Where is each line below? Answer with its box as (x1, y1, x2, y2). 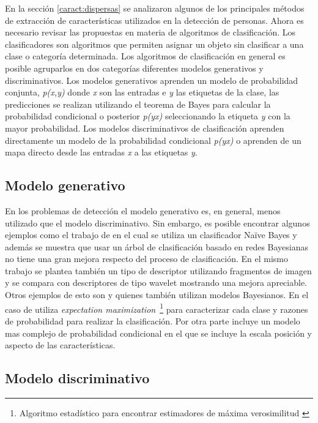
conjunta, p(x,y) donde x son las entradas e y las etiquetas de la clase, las (5, 86, 279, 99)
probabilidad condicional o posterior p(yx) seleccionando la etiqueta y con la (5, 110, 290, 122)
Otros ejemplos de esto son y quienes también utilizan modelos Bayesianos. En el (5, 288, 309, 301)
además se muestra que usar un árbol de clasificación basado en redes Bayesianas (5, 240, 309, 253)
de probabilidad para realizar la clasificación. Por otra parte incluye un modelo (5, 314, 300, 327)
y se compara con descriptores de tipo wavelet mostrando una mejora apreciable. (5, 276, 308, 289)
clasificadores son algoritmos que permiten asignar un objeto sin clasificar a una (5, 37, 304, 50)
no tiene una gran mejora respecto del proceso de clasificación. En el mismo (5, 252, 289, 265)
